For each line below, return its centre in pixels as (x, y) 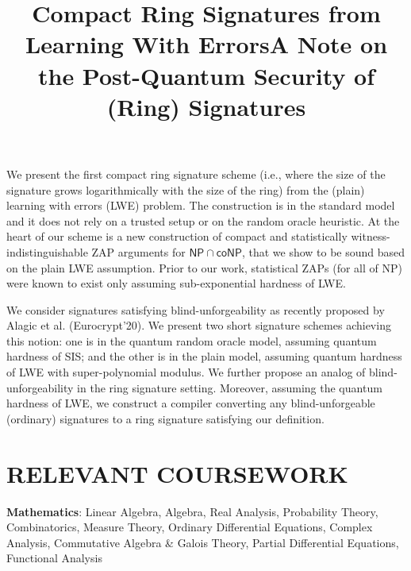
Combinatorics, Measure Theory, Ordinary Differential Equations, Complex (190, 527)
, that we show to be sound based (323, 251)
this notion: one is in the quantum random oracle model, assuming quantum (192, 340)
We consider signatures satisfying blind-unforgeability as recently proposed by (196, 309)
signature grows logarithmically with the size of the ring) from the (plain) (186, 189)
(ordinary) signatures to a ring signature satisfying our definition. (165, 418)
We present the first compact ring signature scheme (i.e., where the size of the (196, 174)
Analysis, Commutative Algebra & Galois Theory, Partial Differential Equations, (203, 542)
